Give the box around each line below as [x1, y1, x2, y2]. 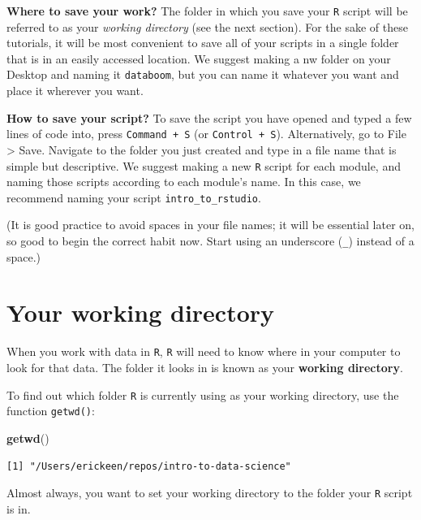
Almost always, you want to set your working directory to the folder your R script [6, 484, 413, 501]
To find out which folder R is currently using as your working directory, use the [6, 386, 399, 403]
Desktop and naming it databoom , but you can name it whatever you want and [6, 66, 399, 83]
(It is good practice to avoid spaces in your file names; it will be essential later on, [6, 216, 415, 233]
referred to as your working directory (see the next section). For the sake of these [6, 18, 408, 35]
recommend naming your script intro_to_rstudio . [6, 188, 261, 206]
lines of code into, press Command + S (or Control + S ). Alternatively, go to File [6, 125, 406, 142]
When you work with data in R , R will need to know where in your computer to [6, 343, 401, 360]
